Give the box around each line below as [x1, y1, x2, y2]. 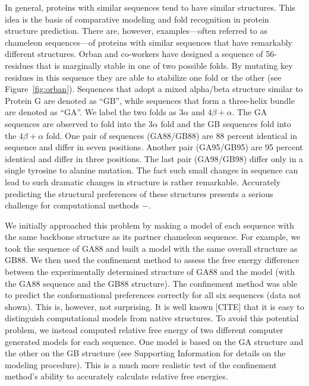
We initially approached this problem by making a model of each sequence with [5, 219, 294, 231]
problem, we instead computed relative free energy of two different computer [5, 324, 283, 336]
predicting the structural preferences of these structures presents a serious [5, 187, 273, 200]
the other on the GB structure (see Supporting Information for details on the [5, 347, 286, 359]
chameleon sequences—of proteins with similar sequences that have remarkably [5, 36, 292, 48]
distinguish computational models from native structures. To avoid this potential [5, 312, 299, 324]
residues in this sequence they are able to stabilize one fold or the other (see [5, 71, 282, 83]
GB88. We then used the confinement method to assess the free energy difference [5, 254, 299, 266]
